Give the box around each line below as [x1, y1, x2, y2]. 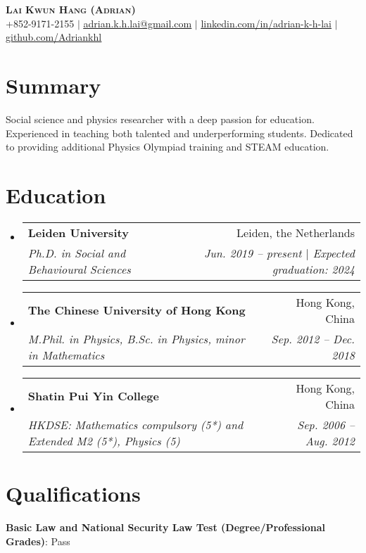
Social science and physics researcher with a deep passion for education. [6, 111, 315, 126]
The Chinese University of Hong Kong [27, 302, 246, 319]
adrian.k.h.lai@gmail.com [83, 15, 192, 30]
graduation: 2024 [272, 260, 355, 277]
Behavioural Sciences [27, 260, 131, 277]
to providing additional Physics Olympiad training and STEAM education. [6, 139, 329, 154]
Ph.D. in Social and [27, 244, 126, 261]
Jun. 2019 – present [203, 244, 302, 261]
